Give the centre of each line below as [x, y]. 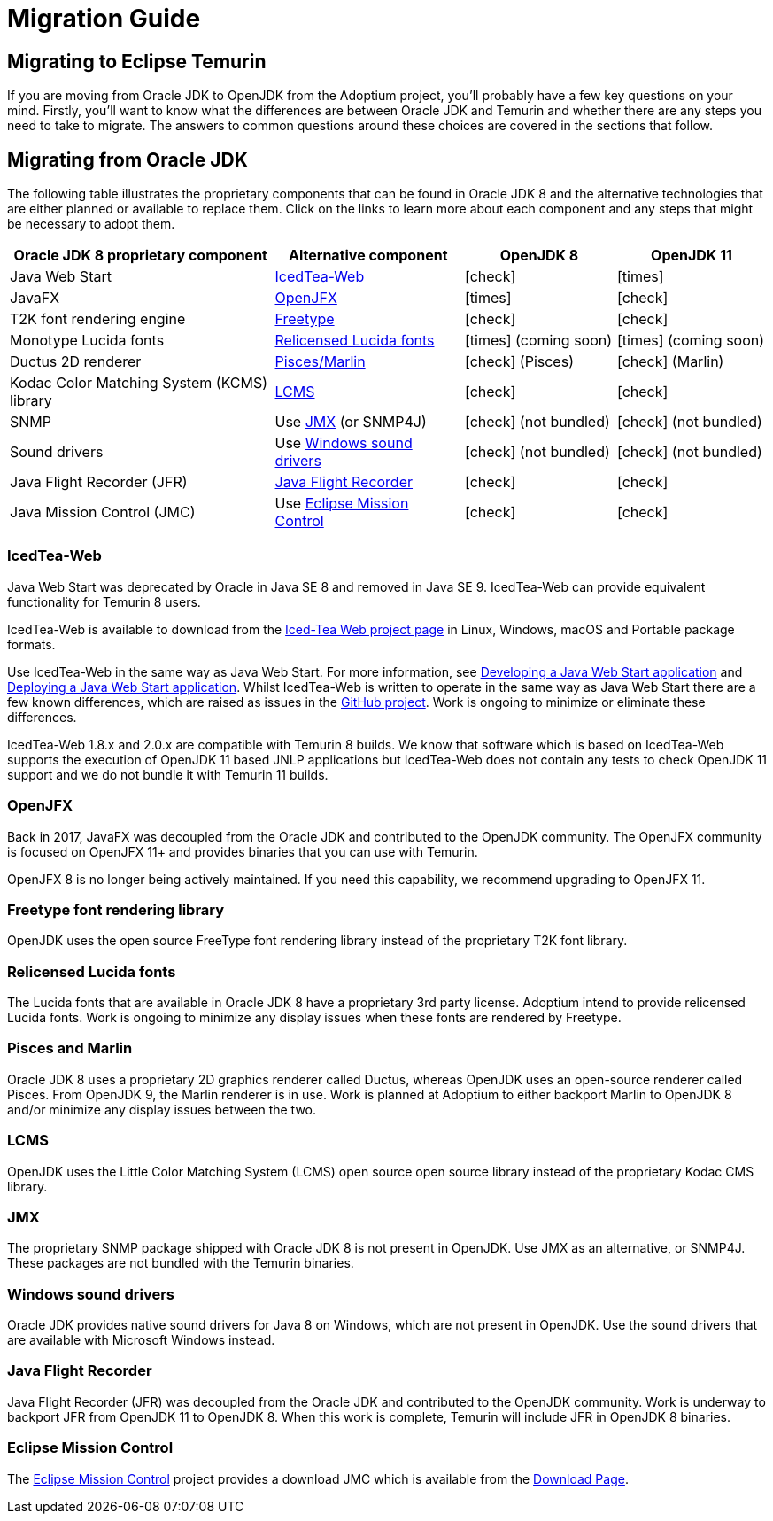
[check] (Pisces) [519, 362]
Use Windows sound [344, 443]
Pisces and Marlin [70, 1048]
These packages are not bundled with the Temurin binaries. [181, 1263]
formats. [31, 644]
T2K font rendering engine [98, 319]
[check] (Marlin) [671, 362]
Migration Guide [104, 19]
